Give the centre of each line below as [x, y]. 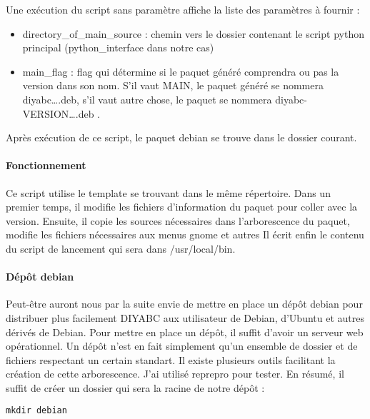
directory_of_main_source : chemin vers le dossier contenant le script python [193, 33]
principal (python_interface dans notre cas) [118, 47]
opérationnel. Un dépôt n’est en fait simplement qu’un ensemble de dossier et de [182, 346]
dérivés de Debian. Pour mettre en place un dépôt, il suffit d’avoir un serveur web [185, 332]
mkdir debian [36, 411]
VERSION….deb [58, 113]
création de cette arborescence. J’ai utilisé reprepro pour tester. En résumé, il [175, 374]
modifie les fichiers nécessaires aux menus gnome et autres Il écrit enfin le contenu [185, 234]
